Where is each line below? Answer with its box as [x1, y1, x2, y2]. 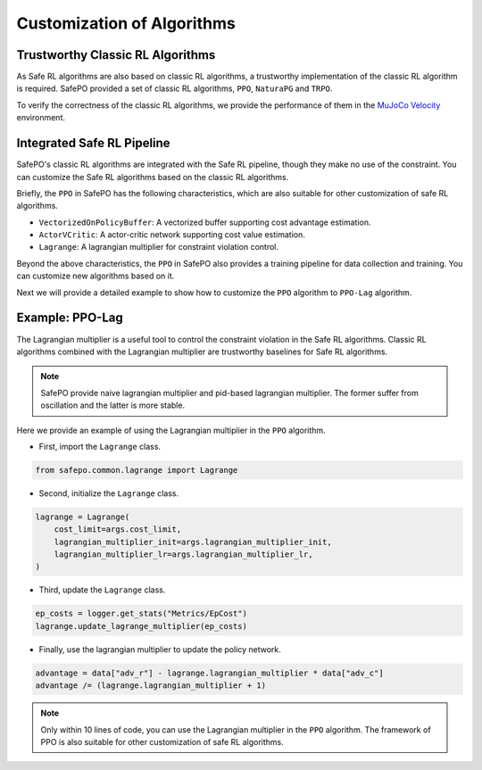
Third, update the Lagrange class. [38, 584, 166, 595]
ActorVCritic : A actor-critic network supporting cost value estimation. [38, 229, 305, 240]
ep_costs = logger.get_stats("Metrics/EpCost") [35, 609, 247, 619]
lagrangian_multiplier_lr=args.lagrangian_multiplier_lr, [54, 550, 313, 559]
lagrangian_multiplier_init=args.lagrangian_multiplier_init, [54, 536, 332, 547]
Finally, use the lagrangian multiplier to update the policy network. [38, 643, 281, 655]
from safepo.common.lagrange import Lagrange [35, 465, 238, 475]
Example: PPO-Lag [16, 310, 124, 326]
